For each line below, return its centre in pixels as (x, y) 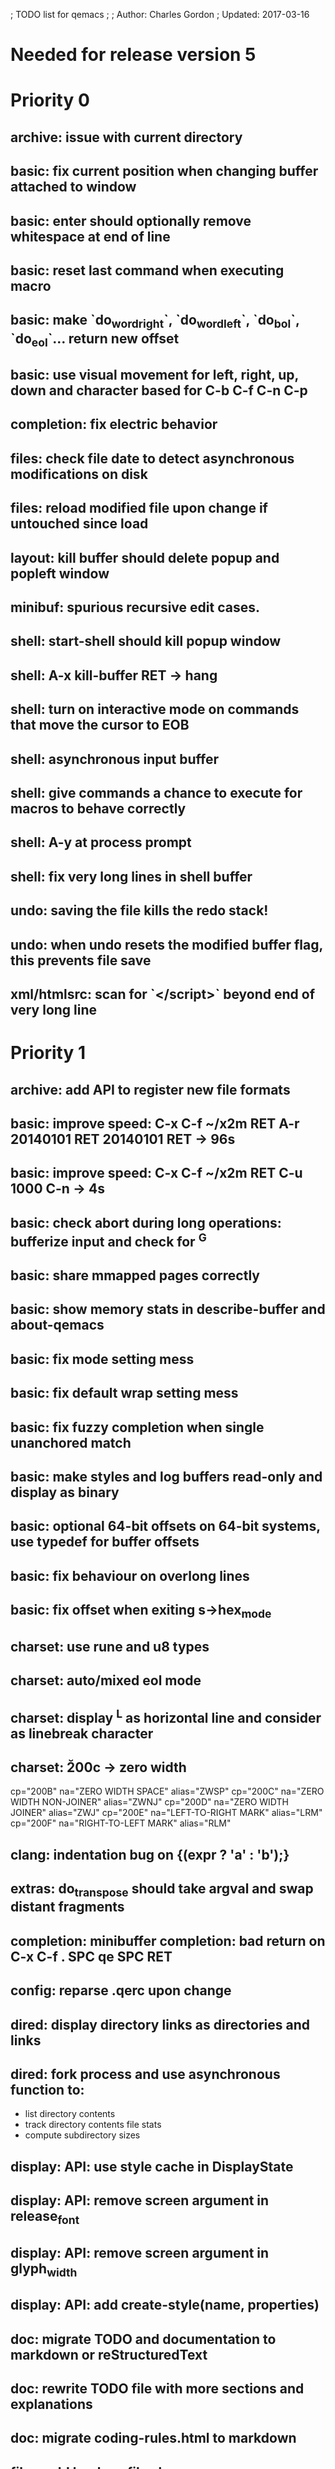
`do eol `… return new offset (95, 339)
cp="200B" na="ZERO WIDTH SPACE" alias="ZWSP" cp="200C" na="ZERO (167, 1791)
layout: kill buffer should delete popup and (145, 557)
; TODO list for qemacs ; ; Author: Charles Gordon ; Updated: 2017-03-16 (160, 14)
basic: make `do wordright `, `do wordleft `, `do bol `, (155, 321)
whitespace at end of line (90, 236)
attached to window (73, 187)
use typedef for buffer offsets (105, 1542)
